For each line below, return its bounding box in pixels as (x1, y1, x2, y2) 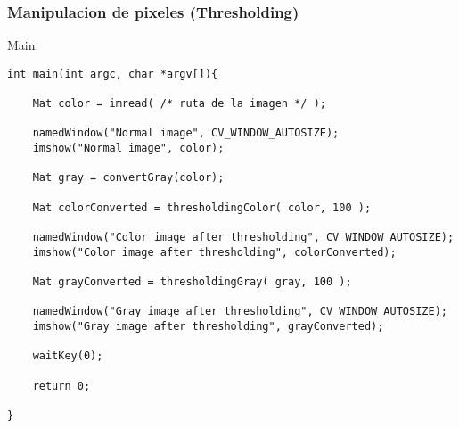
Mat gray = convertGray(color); (32, 171, 225, 185)
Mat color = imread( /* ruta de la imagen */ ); (32, 97, 326, 111)
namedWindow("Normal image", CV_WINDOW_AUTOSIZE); (32, 127, 340, 140)
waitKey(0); (32, 350, 103, 363)
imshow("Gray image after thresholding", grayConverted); (32, 319, 384, 333)
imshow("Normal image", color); (32, 142, 225, 155)
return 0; (32, 379, 91, 392)
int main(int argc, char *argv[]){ (7, 67, 218, 80)
